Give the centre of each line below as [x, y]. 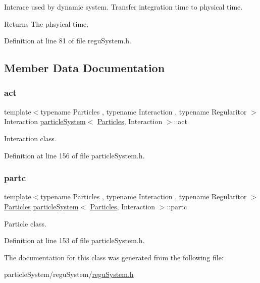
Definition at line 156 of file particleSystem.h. [74, 155]
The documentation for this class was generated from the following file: [114, 257]
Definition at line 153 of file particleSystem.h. [74, 240]
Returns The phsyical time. [46, 23]
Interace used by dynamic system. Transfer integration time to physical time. [123, 7]
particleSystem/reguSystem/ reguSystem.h [69, 274]
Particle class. [25, 223]
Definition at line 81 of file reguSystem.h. [68, 41]
